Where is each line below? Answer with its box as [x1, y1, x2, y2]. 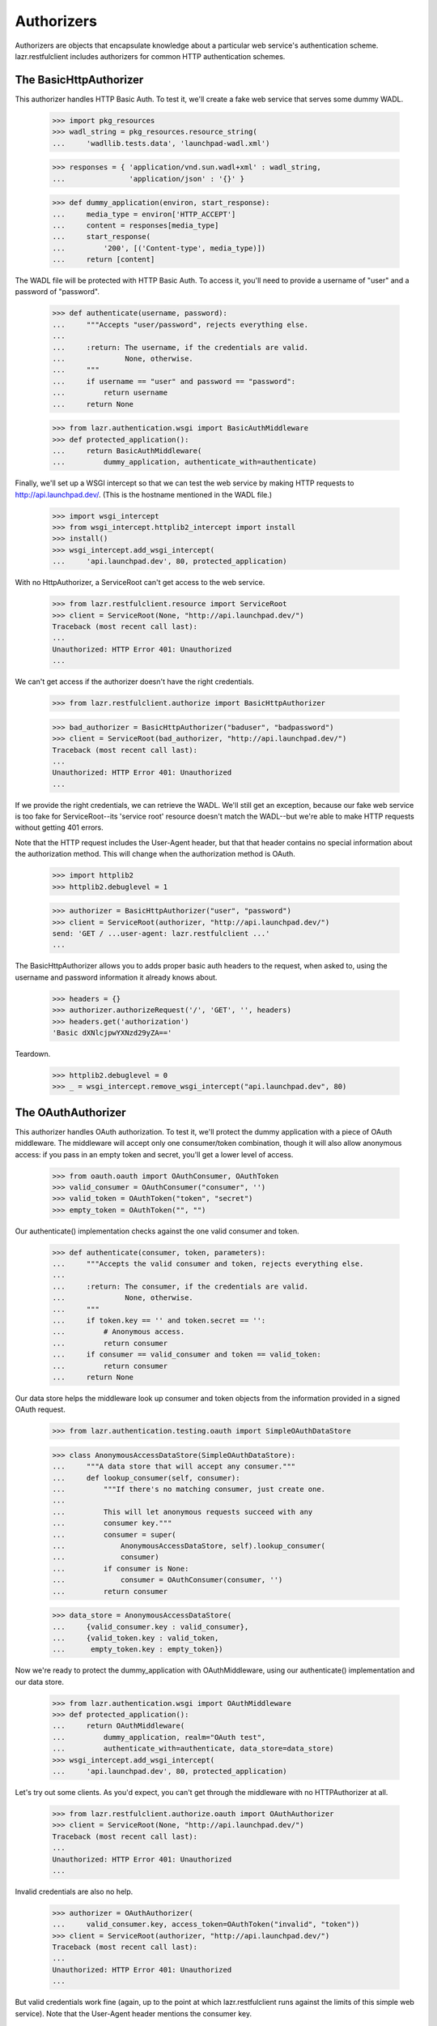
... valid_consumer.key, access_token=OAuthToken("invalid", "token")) [52, 1920, 360, 1929]
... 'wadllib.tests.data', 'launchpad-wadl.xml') [52, 139, 270, 147]
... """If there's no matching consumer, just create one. [52, 1485, 326, 1494]
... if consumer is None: [52, 1564, 189, 1573]
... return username [52, 388, 168, 397]
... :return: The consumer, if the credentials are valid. [52, 1281, 309, 1291]
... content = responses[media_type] [52, 220, 219, 230]
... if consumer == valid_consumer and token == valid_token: [52, 1350, 321, 1359]
